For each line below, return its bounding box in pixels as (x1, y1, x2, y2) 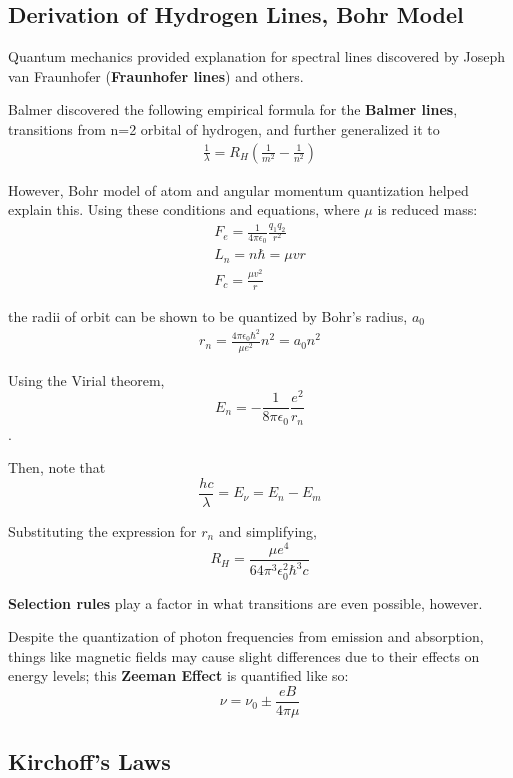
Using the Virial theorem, (8, 369, 165, 390)
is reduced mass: (377, 199, 478, 220)
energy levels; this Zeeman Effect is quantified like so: (8, 665, 349, 686)
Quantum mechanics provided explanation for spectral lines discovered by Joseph (8, 46, 505, 67)
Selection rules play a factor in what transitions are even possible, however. (8, 592, 483, 613)
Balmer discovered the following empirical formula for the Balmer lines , (8, 99, 458, 120)
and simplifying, (218, 521, 318, 542)
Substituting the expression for (8, 521, 197, 542)
